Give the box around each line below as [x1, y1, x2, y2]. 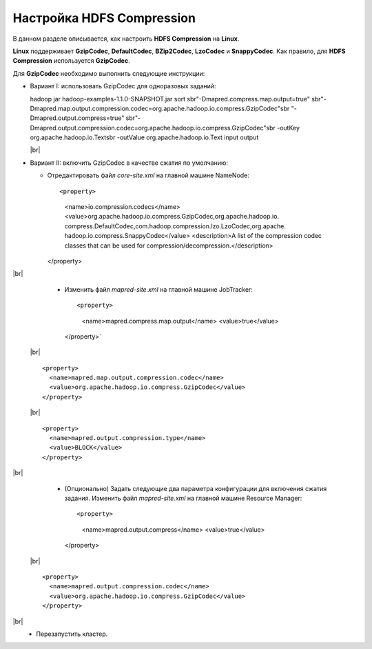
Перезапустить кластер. [36, 630, 108, 638]
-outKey [276, 123, 300, 132]
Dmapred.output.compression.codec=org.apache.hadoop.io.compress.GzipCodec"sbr [30, 123, 276, 132]
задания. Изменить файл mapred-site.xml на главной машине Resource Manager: [64, 494, 302, 502]
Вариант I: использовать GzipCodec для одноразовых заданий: [30, 82, 216, 90]
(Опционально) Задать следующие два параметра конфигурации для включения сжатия [64, 484, 327, 492]
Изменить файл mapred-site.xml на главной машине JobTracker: [64, 285, 253, 293]
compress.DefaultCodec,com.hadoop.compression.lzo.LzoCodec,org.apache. [64, 221, 286, 230]
